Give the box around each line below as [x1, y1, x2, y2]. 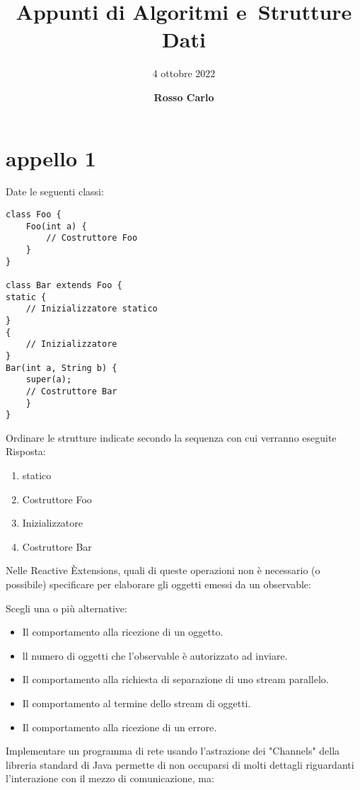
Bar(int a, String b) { [6, 362, 117, 373]
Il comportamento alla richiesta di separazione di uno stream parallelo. [22, 672, 329, 687]
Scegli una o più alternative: [6, 600, 127, 615]
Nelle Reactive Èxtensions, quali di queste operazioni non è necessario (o [6, 563, 320, 578]
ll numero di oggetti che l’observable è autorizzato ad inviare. [22, 648, 288, 663]
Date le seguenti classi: [6, 184, 104, 199]
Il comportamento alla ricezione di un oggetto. [22, 624, 223, 639]
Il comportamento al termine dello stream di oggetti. [22, 695, 251, 710]
